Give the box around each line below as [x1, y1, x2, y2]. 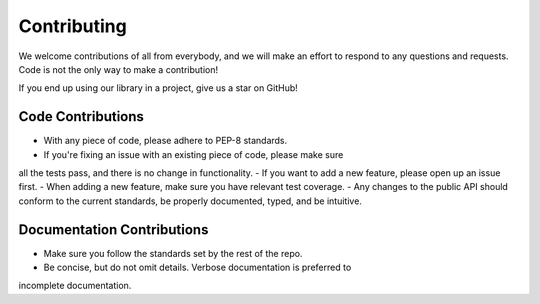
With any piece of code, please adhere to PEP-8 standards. [43, 135, 288, 147]
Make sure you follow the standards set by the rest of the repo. [43, 247, 303, 259]
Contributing [18, 15, 127, 37]
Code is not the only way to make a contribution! [18, 63, 219, 75]
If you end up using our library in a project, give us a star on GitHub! [18, 82, 299, 94]
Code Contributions [18, 108, 145, 125]
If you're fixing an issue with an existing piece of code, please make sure [43, 148, 344, 160]
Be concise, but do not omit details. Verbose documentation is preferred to [43, 261, 352, 274]
